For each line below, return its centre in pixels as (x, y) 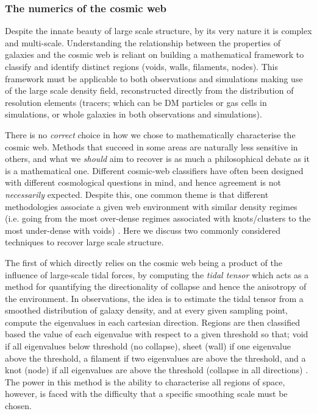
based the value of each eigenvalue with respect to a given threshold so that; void (157, 334)
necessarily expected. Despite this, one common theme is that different (137, 194)
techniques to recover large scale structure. (84, 242)
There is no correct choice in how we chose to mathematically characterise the (150, 134)
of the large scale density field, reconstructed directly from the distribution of (149, 90)
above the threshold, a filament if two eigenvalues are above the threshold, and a (155, 358)
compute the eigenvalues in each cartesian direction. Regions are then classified (153, 322)
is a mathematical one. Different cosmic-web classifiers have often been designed (154, 170)
